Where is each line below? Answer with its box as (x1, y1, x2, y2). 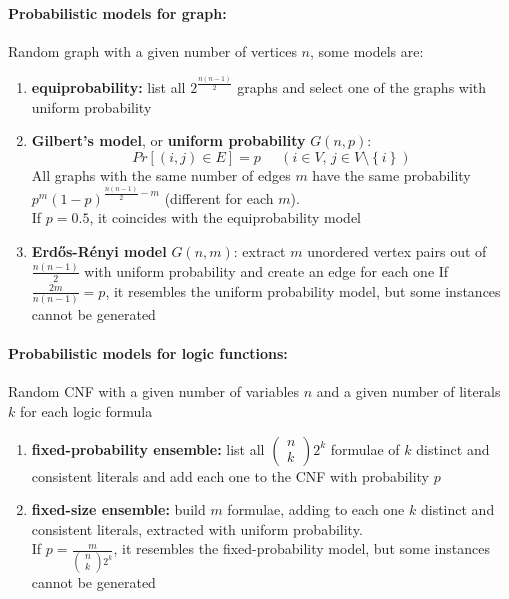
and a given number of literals (316, 381, 501, 402)
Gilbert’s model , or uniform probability (31, 130, 306, 151)
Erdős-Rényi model (31, 240, 167, 261)
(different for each (164, 187, 274, 208)
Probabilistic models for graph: (8, 2, 227, 23)
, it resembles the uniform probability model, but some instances (105, 280, 501, 301)
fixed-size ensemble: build (31, 499, 206, 520)
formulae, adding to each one (227, 499, 405, 520)
